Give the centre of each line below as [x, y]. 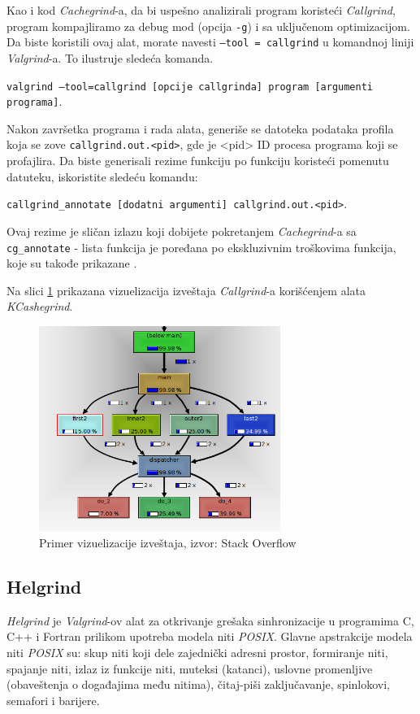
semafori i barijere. [53, 700]
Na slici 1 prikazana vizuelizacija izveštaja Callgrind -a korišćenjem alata [186, 290]
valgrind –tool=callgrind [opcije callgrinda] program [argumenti [190, 87]
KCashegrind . [40, 306]
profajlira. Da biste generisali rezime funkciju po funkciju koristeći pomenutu [198, 161]
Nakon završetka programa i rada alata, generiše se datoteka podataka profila [200, 128]
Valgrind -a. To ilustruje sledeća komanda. [110, 57]
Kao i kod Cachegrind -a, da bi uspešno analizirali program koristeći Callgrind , [201, 10]
